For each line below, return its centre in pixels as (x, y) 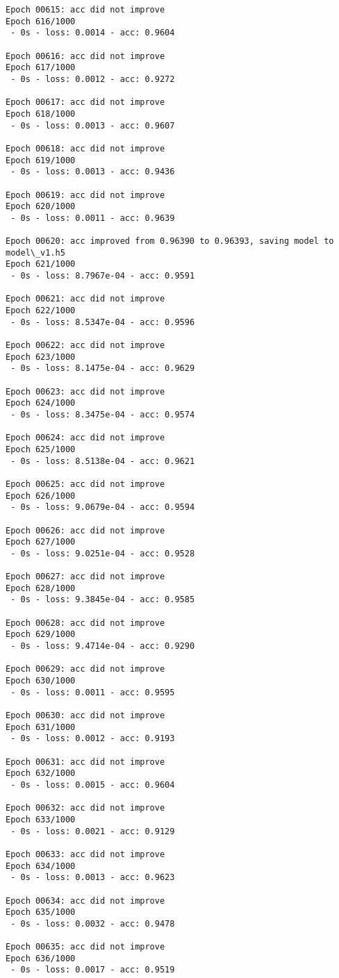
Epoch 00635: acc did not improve (85, 947)
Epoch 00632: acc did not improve (85, 808)
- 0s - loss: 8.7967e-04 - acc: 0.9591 (103, 276)
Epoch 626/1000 (41, 496)
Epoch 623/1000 (41, 357)
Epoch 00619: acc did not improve (85, 195)
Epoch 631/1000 (41, 727)
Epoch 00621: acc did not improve (85, 299)
